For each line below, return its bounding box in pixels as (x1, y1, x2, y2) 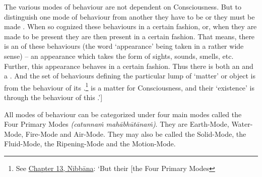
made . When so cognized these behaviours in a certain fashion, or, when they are (4, 21, 257, 32)
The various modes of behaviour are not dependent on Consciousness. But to (4, 2, 241, 12)
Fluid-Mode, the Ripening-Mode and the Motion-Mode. (4, 138, 176, 149)
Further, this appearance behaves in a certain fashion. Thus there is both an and (4, 60, 253, 71)
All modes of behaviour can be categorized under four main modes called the (4, 109, 242, 119)
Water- (231, 119, 253, 129)
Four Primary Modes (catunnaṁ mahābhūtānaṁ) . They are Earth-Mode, (4, 119, 229, 129)
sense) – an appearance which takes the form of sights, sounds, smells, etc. (4, 50, 234, 61)
